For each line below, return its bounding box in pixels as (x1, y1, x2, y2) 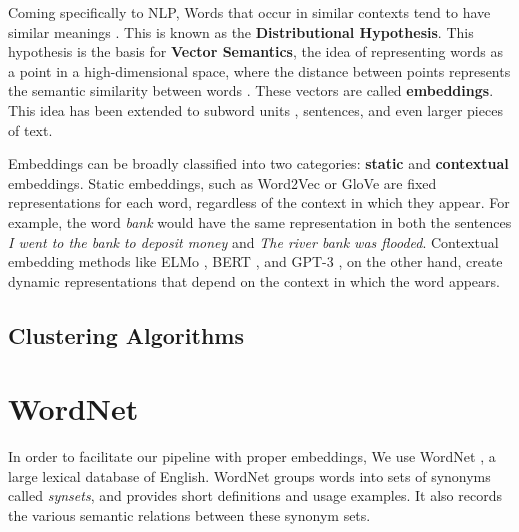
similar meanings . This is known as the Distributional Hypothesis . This (8, 21, 474, 42)
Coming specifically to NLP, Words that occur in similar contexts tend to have (8, 2, 491, 22)
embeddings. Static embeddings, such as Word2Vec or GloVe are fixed (8, 172, 437, 193)
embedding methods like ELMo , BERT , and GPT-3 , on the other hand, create (8, 251, 503, 272)
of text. (8, 119, 53, 140)
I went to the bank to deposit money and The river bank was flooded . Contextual (8, 231, 499, 252)
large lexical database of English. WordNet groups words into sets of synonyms (8, 465, 491, 486)
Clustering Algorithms (8, 319, 244, 350)
